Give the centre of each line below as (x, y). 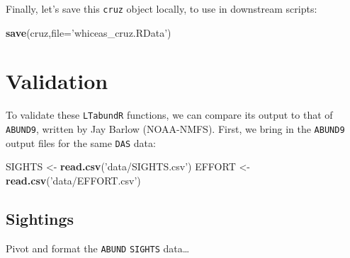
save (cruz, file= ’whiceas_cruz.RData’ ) (89, 32)
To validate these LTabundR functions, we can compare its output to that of (169, 115)
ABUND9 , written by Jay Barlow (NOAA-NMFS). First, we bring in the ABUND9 (175, 129)
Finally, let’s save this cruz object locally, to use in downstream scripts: (162, 8)
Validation (57, 81)
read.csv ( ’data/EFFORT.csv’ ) (73, 180)
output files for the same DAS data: (81, 142)
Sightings (40, 218)
